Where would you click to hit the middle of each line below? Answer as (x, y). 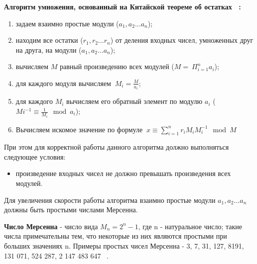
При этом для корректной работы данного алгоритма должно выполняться (117, 147)
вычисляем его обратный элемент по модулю (134, 101)
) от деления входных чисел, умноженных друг (182, 40)
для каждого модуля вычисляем (63, 83)
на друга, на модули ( (49, 49)
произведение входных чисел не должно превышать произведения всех (123, 173)
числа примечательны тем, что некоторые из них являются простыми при (116, 236)
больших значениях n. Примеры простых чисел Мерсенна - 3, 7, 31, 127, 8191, (124, 246)
